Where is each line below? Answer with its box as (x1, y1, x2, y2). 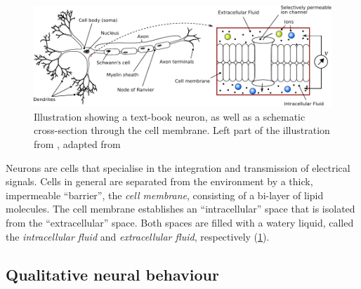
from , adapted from (34, 137, 121, 152)
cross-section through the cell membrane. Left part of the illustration (34, 123, 330, 137)
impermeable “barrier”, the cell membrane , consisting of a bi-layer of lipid (6, 187, 324, 202)
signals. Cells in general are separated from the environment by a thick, (6, 174, 313, 189)
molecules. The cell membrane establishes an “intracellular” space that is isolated (6, 201, 355, 216)
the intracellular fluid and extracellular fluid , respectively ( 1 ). (6, 229, 270, 243)
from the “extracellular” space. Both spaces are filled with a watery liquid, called (6, 215, 354, 230)
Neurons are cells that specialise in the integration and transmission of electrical (6, 160, 350, 175)
